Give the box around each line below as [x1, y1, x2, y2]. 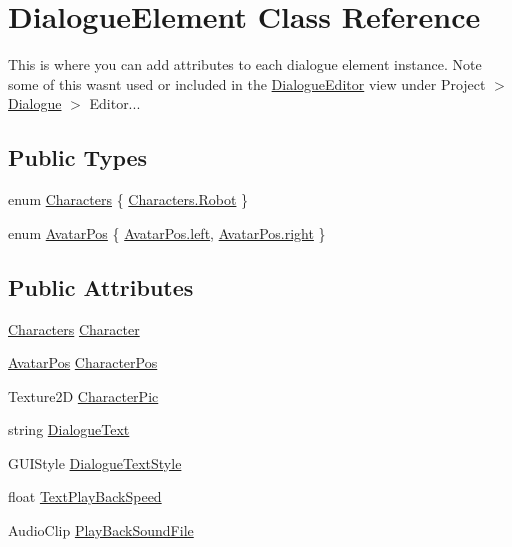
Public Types [8, 142, 148, 173]
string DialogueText [8, 419, 130, 440]
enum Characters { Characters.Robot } [8, 189, 249, 210]
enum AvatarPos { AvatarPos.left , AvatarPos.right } [8, 222, 326, 243]
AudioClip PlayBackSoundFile [8, 520, 194, 541]
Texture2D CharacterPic [8, 385, 159, 406]
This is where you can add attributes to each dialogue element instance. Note [8, 54, 482, 75]
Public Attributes [8, 271, 194, 302]
